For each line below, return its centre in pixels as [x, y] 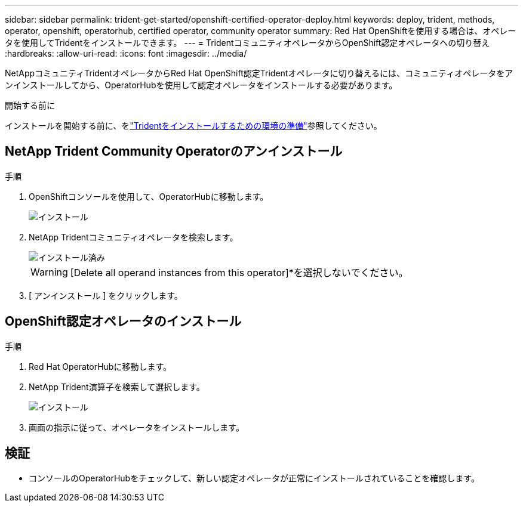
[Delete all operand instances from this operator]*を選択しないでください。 [239, 272]
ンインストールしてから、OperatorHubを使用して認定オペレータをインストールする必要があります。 [201, 85]
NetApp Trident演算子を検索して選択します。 [117, 387]
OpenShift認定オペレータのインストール [123, 321]
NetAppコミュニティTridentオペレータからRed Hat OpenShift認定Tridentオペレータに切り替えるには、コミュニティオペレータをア [259, 73]
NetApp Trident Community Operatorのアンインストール [174, 152]
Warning [49, 272]
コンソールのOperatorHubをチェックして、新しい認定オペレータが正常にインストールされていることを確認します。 [254, 478]
